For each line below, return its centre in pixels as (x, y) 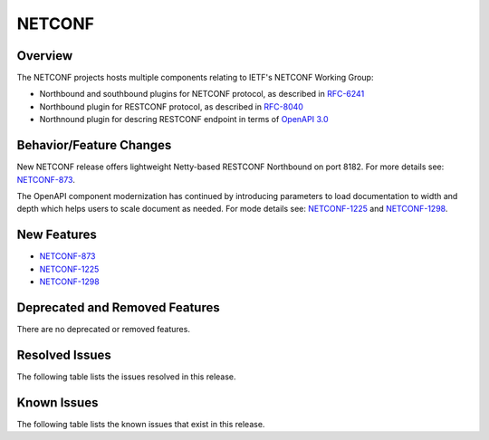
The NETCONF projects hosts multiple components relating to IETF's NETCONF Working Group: (195, 78)
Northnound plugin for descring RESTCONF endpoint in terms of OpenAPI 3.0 (184, 120)
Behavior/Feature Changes (94, 145)
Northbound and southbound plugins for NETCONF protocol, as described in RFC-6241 (202, 94)
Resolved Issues (64, 354)
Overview (45, 56)
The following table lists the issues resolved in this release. (126, 377)
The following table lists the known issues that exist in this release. (141, 424)
